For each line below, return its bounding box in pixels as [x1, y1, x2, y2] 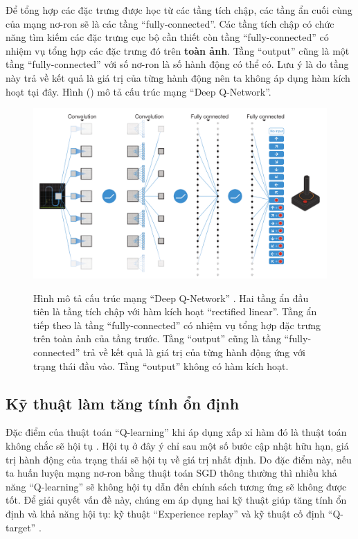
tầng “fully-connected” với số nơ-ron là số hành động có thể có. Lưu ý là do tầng [6, 57, 349, 71]
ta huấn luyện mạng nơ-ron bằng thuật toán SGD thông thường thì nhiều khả [6, 466, 337, 480]
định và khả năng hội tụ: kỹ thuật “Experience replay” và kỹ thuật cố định [6, 506, 325, 521]
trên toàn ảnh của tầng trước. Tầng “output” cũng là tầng [33, 331, 281, 346]
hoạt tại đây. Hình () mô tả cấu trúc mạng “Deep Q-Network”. [6, 84, 271, 98]
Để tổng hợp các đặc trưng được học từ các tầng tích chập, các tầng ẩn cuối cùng [6, 3, 352, 17]
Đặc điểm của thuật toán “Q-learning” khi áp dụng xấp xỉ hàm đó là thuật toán [6, 425, 347, 439]
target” [6, 520, 36, 534]
